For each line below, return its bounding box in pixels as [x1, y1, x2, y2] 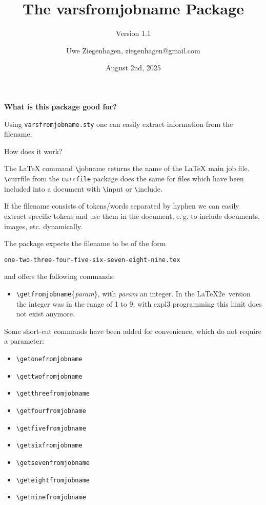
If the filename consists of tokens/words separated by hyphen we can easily [4, 200, 239, 211]
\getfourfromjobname [16, 407, 86, 415]
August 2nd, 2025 [106, 62, 161, 73]
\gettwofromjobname [16, 372, 83, 380]
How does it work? [4, 145, 63, 156]
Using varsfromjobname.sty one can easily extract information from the [4, 118, 233, 129]
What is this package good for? [4, 101, 117, 111]
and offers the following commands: [4, 271, 115, 282]
